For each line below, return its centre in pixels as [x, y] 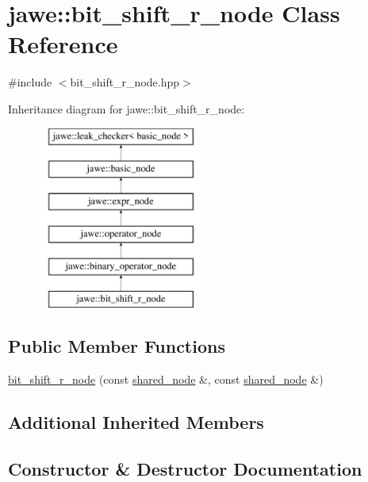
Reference [63, 44]
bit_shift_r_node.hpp [125, 82]
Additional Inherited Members [136, 422]
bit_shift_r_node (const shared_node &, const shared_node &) [166, 379]
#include [30, 82]
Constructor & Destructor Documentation [185, 468]
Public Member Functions [117, 346]
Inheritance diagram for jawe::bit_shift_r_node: [126, 108]
